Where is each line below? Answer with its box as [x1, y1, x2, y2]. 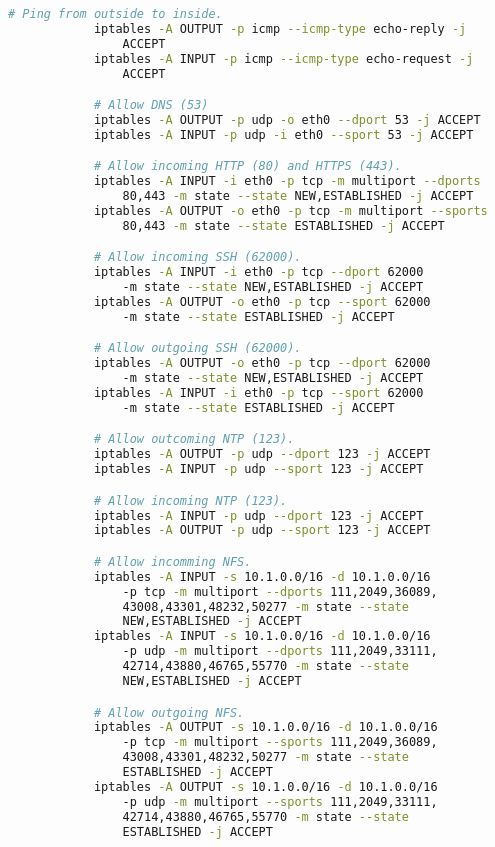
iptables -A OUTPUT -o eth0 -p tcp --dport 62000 [93, 356, 431, 371]
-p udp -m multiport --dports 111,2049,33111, [122, 644, 438, 659]
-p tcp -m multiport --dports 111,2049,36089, [122, 584, 438, 599]
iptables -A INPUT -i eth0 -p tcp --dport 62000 [93, 265, 424, 280]
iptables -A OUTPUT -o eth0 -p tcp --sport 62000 [93, 294, 431, 309]
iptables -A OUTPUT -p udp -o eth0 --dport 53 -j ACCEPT [93, 112, 481, 127]
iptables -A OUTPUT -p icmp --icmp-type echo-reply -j [93, 21, 467, 36]
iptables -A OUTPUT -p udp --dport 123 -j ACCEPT [93, 447, 431, 462]
